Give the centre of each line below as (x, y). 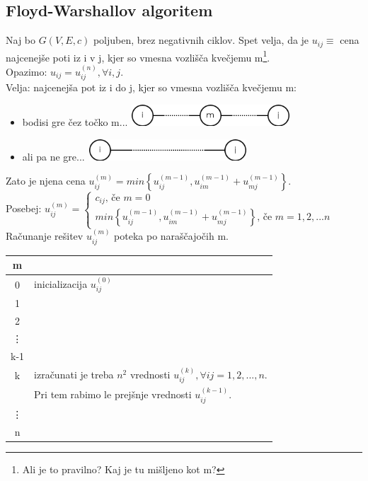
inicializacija (61, 283)
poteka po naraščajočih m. (171, 236)
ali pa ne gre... (53, 156)
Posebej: (24, 208)
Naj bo (21, 40)
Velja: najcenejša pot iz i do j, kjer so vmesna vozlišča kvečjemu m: (151, 87)
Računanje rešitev (45, 236)
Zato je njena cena (46, 181)
